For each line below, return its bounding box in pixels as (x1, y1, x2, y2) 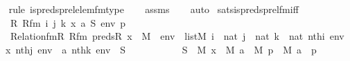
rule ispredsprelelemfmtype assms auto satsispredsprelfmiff (8, 2, 299, 16)
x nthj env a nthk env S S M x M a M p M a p (5, 42, 317, 56)
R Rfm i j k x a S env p (10, 15, 126, 29)
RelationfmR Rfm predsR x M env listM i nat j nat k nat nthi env (10, 29, 344, 43)
